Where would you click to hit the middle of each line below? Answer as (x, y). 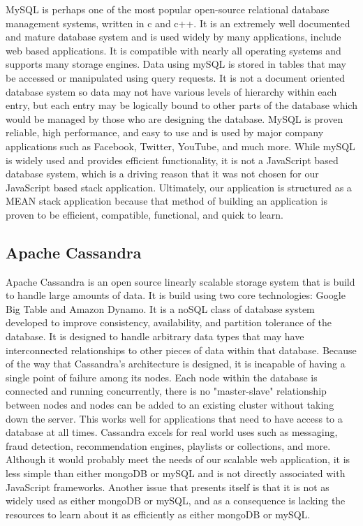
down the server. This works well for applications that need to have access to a (174, 418)
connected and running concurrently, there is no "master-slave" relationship (166, 391)
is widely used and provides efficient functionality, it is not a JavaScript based (172, 160)
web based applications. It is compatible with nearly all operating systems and (173, 50)
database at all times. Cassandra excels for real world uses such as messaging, (172, 432)
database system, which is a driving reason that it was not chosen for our (162, 174)
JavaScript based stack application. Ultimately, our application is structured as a (179, 187)
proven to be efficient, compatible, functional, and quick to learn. (145, 214)
